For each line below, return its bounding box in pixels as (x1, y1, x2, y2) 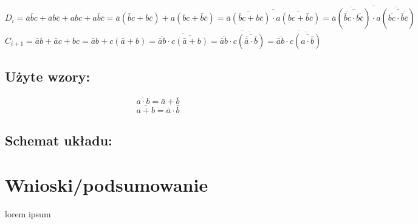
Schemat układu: (5, 130, 112, 149)
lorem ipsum (5, 208, 51, 220)
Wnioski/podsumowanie (5, 172, 208, 197)
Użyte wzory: (5, 67, 91, 86)
